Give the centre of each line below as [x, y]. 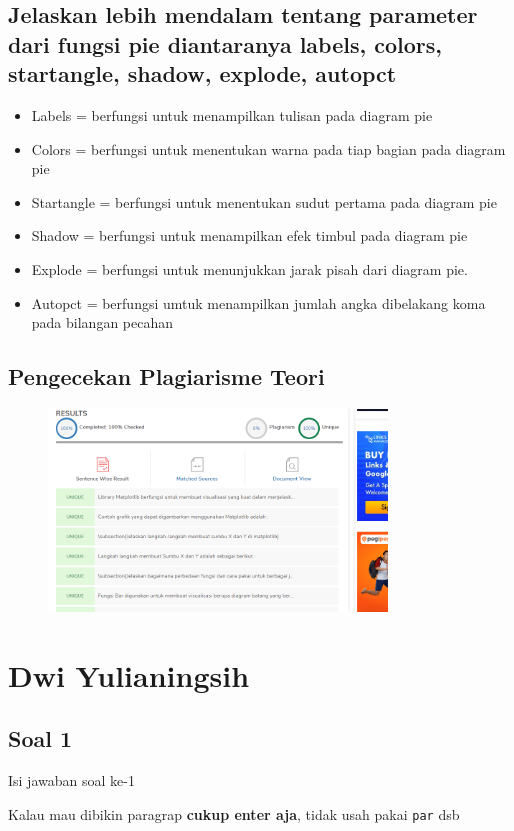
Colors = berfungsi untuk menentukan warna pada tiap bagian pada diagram [268, 148]
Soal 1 [40, 738]
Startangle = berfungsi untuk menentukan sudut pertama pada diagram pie [264, 201]
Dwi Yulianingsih [129, 674]
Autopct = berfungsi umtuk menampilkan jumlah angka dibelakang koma [258, 302]
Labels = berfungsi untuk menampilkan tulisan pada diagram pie [232, 114]
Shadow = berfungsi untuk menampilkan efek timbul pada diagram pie [249, 235]
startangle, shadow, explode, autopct [202, 73]
